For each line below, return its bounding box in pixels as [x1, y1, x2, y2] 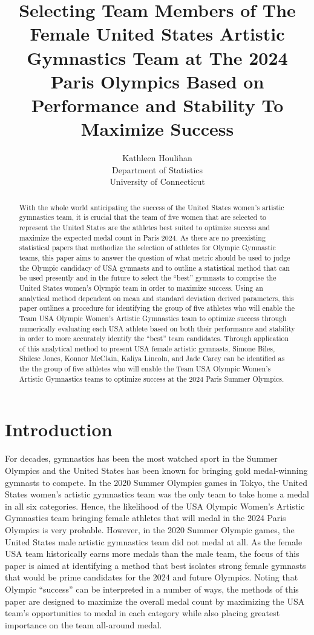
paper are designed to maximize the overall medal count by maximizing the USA [5, 594, 305, 607]
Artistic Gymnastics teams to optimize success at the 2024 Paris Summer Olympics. [19, 373, 284, 384]
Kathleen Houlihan [122, 151, 192, 164]
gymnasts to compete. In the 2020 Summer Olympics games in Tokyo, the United [5, 476, 308, 488]
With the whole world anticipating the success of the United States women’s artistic [19, 202, 284, 212]
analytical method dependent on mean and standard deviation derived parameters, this [19, 293, 294, 303]
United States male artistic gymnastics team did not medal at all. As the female [5, 535, 303, 548]
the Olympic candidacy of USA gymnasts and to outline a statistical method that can [19, 262, 290, 273]
